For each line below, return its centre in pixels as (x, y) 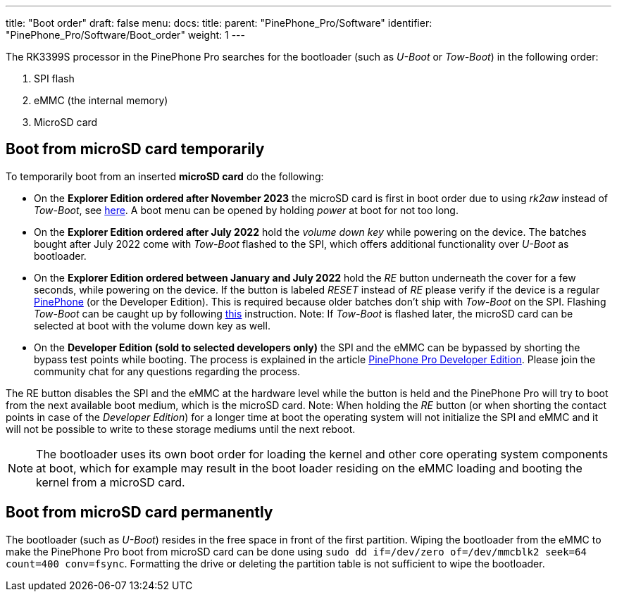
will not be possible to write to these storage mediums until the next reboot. (181, 429)
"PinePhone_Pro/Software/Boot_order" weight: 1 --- (125, 35)
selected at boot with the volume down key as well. (152, 325)
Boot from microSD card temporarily (135, 149)
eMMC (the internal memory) (101, 100)
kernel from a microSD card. (111, 482)
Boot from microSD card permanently (139, 513)
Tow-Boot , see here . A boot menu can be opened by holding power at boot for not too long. (246, 210)
